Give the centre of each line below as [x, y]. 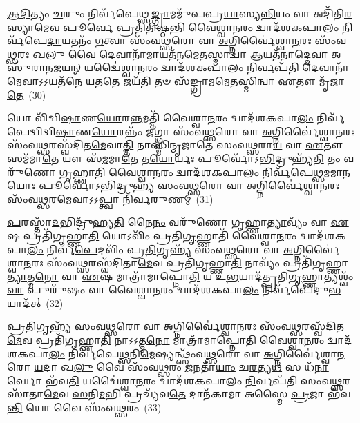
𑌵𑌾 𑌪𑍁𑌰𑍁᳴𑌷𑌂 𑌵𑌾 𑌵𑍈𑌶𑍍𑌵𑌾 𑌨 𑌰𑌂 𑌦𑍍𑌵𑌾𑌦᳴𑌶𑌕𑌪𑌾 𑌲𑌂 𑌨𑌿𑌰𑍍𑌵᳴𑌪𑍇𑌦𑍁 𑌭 [174, 289]
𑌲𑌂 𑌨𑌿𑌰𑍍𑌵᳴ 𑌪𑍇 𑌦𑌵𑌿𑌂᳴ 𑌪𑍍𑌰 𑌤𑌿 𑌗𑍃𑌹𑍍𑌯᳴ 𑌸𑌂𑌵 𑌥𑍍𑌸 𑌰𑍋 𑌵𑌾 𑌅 [160, 249]
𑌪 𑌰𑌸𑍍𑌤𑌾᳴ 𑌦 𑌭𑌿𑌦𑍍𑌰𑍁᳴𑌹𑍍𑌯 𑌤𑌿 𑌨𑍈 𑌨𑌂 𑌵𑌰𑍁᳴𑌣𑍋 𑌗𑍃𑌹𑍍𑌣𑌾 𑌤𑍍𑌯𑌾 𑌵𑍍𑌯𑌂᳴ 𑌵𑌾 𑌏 [178, 222]
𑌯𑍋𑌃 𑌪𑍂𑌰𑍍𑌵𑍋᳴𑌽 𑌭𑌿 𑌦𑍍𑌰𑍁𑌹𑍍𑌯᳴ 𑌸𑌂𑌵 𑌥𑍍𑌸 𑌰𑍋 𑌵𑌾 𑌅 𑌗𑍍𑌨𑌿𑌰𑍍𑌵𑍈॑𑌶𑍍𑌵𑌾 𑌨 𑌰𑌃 [173, 185]
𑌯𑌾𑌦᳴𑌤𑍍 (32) [35, 303]
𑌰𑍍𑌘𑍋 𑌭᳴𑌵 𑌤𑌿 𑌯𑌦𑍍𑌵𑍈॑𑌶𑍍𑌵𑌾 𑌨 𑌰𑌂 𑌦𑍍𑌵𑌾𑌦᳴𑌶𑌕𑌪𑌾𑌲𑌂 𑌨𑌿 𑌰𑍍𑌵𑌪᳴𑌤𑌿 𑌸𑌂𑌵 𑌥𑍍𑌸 [175, 380]
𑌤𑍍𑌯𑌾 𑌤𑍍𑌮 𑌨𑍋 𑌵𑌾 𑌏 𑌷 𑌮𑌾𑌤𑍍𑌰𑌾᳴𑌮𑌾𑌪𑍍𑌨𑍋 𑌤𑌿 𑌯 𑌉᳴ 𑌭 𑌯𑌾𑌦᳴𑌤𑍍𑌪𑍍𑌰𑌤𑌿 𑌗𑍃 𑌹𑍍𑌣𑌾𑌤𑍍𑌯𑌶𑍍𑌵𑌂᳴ [180, 276]
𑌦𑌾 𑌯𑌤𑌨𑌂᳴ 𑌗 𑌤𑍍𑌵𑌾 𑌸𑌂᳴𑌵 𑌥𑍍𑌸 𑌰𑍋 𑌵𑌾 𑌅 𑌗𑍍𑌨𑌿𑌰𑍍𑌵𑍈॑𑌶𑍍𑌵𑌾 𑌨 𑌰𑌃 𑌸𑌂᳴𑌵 [197, 40]
